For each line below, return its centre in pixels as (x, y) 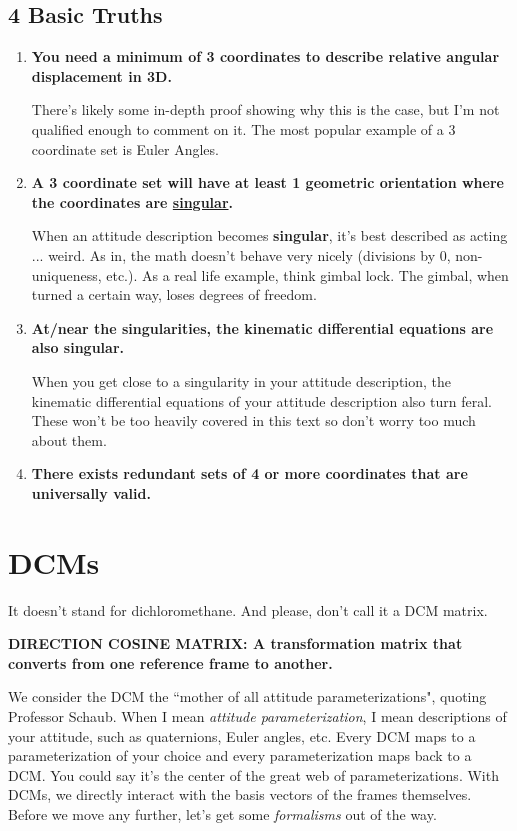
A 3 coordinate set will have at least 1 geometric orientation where (267, 182)
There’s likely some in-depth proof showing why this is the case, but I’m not (265, 109)
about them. (69, 439)
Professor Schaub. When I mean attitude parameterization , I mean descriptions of (257, 715)
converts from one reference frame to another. (170, 662)
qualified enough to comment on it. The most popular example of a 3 (243, 128)
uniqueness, (66, 274)
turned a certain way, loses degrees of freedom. (174, 294)
